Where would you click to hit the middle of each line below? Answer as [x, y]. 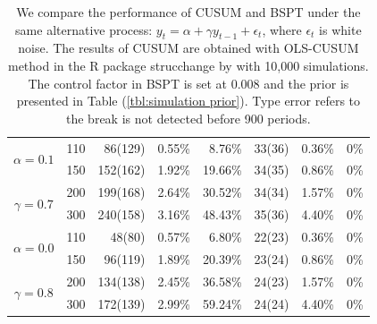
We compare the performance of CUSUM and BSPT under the [188, 12]
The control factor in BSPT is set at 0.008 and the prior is [188, 83]
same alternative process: [84, 29]
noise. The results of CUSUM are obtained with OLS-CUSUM [188, 48]
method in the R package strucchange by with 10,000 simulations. [188, 65]
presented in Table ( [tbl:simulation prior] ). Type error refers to [188, 101]
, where [282, 29]
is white [340, 29]
